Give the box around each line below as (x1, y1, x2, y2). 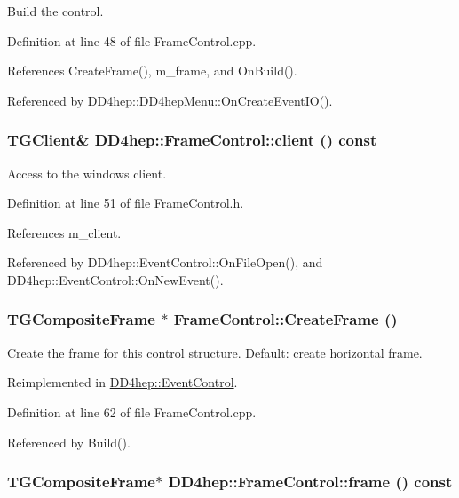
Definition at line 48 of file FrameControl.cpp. (7, 31, 257, 50)
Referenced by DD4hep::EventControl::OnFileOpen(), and (7, 253, 323, 272)
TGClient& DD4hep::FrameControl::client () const (7, 129, 377, 151)
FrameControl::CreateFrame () (173, 308, 398, 330)
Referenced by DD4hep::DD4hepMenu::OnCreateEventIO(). (7, 91, 333, 109)
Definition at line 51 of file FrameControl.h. (7, 194, 244, 212)
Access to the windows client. (7, 163, 167, 182)
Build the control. (7, 2, 104, 20)
